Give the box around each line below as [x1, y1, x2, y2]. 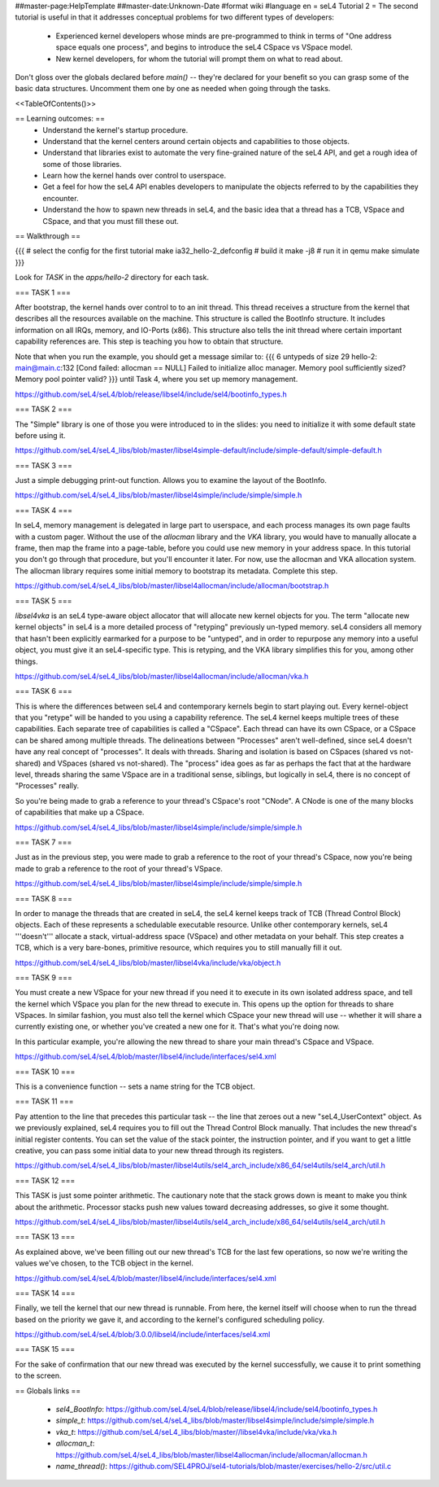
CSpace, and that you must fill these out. [42, 216, 179, 226]
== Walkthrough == [15, 231, 81, 241]
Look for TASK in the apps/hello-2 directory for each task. [15, 273, 209, 283]
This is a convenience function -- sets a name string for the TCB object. [15, 1081, 255, 1091]
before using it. [15, 430, 66, 440]
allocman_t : [55, 1438, 95, 1449]
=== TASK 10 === [15, 1067, 76, 1077]
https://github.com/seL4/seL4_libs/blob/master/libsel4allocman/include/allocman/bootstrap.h [15, 581, 329, 590]
